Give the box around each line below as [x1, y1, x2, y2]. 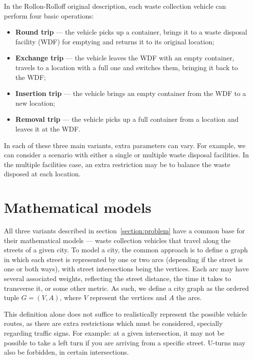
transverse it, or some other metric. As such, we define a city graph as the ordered [4, 283, 249, 293]
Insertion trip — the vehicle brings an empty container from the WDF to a [15, 88, 246, 98]
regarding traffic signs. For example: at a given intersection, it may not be [4, 327, 224, 338]
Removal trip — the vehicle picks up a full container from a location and [15, 114, 239, 124]
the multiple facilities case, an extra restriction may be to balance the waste [4, 159, 231, 169]
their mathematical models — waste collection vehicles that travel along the [4, 235, 231, 245]
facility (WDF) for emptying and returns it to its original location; [15, 36, 215, 46]
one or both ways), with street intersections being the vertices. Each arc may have [4, 264, 249, 274]
